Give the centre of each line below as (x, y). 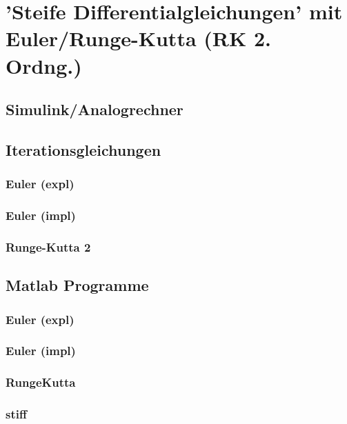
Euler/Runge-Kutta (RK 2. (138, 38)
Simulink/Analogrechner (95, 109)
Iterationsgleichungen (83, 149)
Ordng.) (44, 65)
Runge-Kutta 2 (48, 246)
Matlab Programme (77, 285)
